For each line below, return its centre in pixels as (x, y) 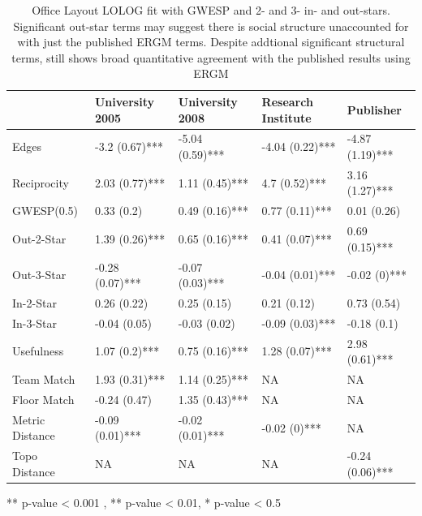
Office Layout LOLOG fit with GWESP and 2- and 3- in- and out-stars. (211, 10)
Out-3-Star (39, 275)
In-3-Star (34, 322)
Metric (29, 419)
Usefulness (38, 351)
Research (287, 101)
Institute (286, 117)
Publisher (374, 109)
